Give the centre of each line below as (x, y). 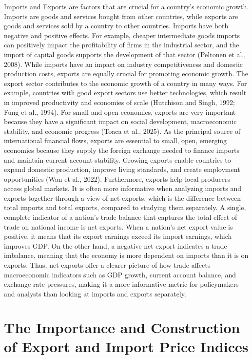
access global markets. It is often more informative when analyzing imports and (123, 188)
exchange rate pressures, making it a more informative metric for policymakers (121, 284)
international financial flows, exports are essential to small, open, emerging (116, 140)
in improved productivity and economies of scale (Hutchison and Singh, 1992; (120, 102)
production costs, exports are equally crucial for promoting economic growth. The (126, 74)
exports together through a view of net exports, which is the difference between (123, 198)
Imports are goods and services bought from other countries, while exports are (121, 16)
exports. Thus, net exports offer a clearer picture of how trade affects (107, 265)
